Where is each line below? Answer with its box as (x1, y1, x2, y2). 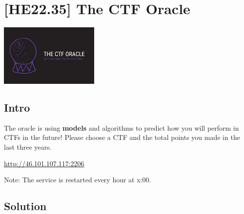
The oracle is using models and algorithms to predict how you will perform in (4, 122, 239, 133)
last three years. (4, 141, 52, 152)
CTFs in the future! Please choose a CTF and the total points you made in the (4, 132, 240, 142)
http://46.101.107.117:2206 (4, 158, 84, 168)
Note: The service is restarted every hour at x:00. (4, 175, 151, 185)
